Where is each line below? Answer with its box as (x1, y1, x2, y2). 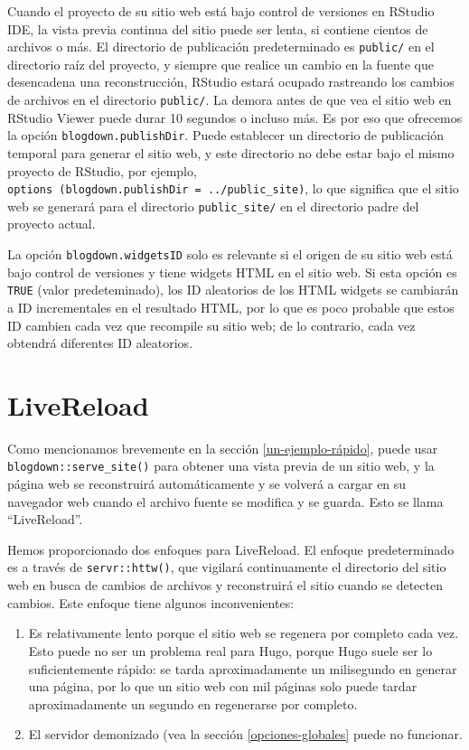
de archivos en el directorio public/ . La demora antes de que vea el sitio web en (7, 90, 452, 109)
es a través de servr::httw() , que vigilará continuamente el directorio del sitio (7, 558, 446, 577)
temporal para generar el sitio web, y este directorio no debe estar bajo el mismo (7, 143, 455, 162)
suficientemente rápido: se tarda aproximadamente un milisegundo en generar (28, 659, 457, 678)
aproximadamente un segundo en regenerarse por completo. (28, 694, 358, 713)
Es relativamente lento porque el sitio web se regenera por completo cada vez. (28, 623, 459, 642)
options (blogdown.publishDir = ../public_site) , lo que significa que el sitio (7, 179, 459, 198)
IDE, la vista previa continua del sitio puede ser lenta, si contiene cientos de (7, 19, 428, 38)
